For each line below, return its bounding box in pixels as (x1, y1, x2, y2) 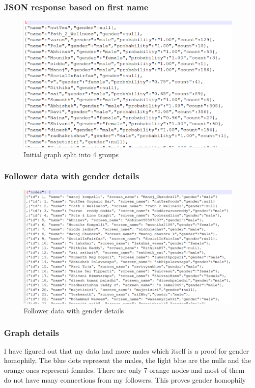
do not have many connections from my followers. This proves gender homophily (4, 374, 246, 385)
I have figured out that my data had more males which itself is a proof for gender (4, 345, 249, 356)
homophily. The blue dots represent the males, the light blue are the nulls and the (4, 355, 251, 365)
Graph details (4, 326, 59, 338)
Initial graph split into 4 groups (24, 149, 119, 159)
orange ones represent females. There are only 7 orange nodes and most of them (4, 365, 245, 375)
